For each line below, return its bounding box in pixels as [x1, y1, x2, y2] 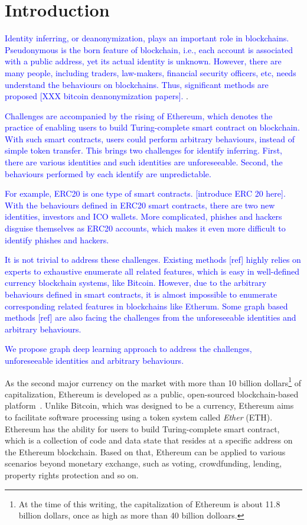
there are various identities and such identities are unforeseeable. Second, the [5, 156, 283, 168]
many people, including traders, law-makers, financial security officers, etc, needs [5, 66, 296, 79]
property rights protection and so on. [5, 468, 139, 481]
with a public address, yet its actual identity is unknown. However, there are [5, 55, 282, 67]
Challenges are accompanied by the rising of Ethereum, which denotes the [5, 109, 273, 122]
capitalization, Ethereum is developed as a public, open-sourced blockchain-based [5, 387, 299, 400]
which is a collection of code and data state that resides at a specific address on [5, 434, 293, 446]
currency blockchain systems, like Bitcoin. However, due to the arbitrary [5, 276, 267, 289]
